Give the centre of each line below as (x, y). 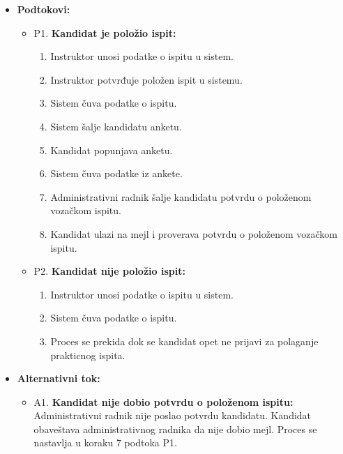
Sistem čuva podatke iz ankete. (116, 173)
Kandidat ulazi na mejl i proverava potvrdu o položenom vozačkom (194, 233)
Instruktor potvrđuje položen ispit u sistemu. (146, 79)
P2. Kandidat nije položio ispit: (109, 271)
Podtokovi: (44, 9)
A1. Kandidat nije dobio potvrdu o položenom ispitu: (163, 401)
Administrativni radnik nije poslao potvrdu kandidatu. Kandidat (173, 415)
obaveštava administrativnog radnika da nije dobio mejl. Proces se (175, 429)
